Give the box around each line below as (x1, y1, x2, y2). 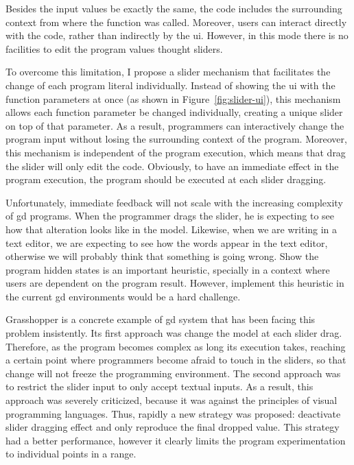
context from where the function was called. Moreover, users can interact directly (5, 14, 347, 29)
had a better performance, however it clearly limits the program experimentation (5, 433, 346, 447)
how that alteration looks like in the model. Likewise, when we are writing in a (5, 222, 338, 236)
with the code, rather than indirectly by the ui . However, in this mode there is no (5, 28, 349, 43)
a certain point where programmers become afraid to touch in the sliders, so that (5, 353, 346, 367)
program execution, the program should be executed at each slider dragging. (5, 172, 327, 187)
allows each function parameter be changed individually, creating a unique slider (5, 105, 343, 119)
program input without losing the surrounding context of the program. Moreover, (5, 132, 347, 146)
